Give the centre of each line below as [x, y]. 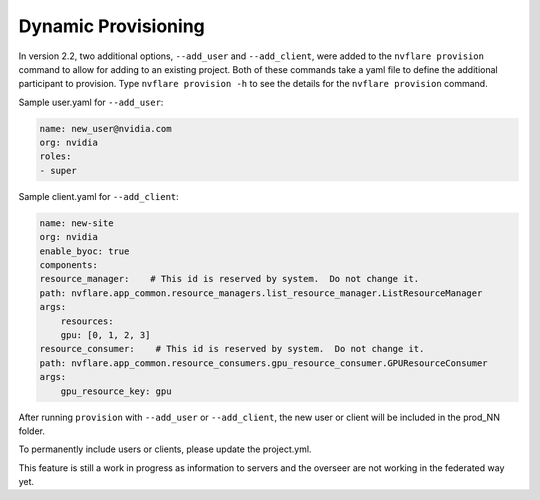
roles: [55, 156]
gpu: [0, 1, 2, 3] [105, 334]
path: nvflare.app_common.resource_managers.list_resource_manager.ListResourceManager [261, 293]
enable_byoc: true [84, 251]
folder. [31, 431]
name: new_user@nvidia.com [105, 128]
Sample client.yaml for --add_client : [98, 196]
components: [69, 265]
